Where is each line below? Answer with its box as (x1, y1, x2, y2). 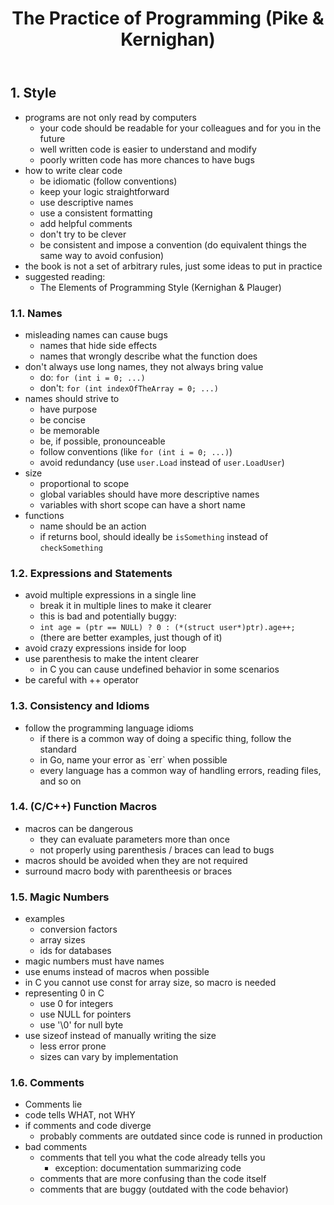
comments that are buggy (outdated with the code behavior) (39, 1183, 289, 1196)
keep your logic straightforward (39, 185, 170, 197)
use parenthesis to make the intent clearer (24, 653, 200, 665)
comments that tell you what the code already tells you (39, 1152, 266, 1164)
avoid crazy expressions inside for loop (24, 642, 187, 654)
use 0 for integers (39, 998, 114, 1010)
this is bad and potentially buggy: (39, 610, 177, 622)
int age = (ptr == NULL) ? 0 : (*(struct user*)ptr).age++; (39, 623, 296, 633)
